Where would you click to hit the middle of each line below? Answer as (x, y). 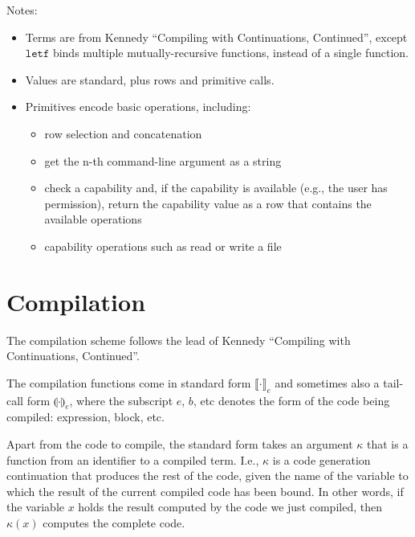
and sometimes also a (327, 382)
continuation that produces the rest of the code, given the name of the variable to (207, 476)
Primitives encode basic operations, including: (138, 107)
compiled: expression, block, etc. (85, 417)
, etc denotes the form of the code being (291, 400)
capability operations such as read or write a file (163, 246)
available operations (93, 219)
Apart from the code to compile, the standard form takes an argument (180, 444)
